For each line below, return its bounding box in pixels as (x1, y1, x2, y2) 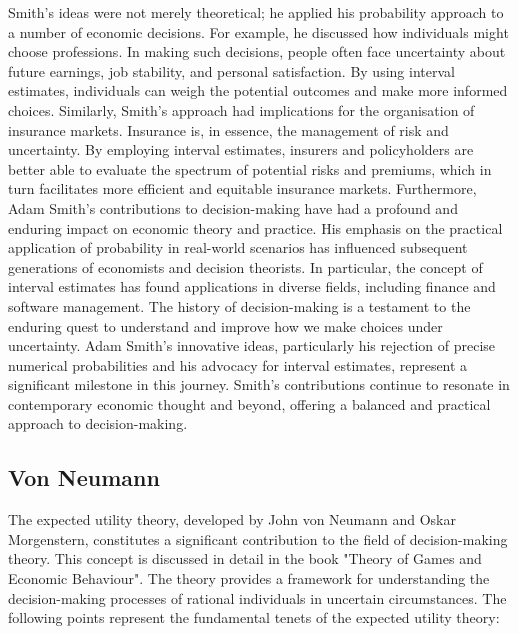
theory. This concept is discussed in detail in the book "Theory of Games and (8, 548, 482, 569)
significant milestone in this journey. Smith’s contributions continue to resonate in (8, 374, 510, 395)
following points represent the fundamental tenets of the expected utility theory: (8, 607, 500, 628)
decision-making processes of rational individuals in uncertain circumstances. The (8, 587, 507, 608)
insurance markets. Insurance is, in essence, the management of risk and (8, 119, 449, 140)
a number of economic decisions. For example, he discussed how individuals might (8, 21, 509, 42)
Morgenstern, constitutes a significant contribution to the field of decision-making (8, 528, 508, 549)
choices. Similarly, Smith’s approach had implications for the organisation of (8, 99, 475, 120)
